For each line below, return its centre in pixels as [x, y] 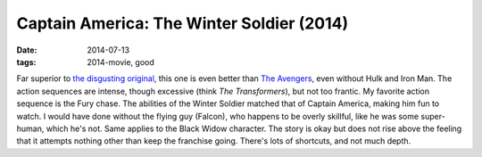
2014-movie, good [121, 62]
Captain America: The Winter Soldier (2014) [183, 23]
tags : [26, 62]
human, [30, 128]
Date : [27, 50]
